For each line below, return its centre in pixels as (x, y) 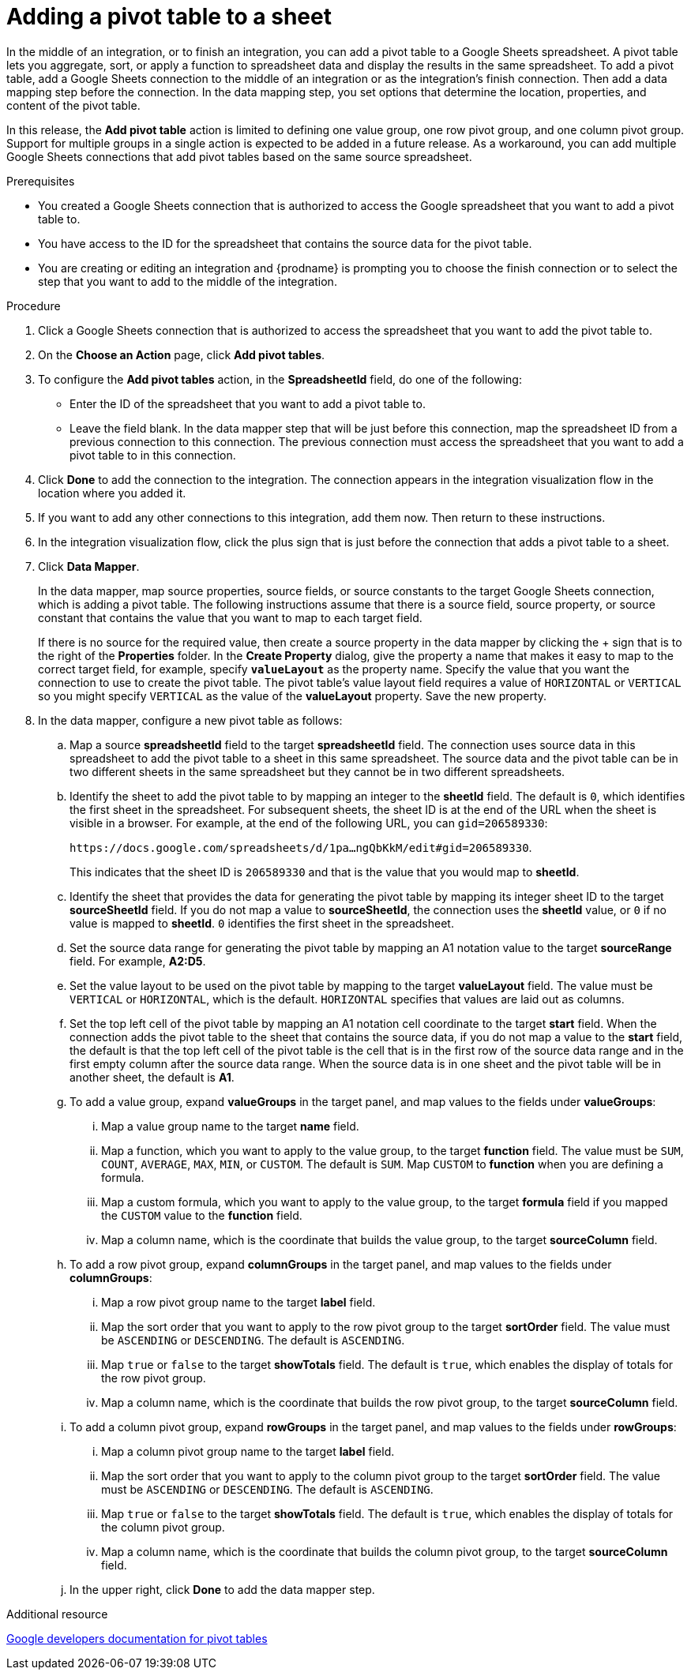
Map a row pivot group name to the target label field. (238, 1302)
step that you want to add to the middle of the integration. (188, 281)
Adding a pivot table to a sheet (169, 17)
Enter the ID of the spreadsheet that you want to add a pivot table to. (248, 403)
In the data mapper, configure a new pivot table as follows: (190, 720)
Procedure (34, 306)
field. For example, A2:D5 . (138, 961)
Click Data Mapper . (89, 566)
